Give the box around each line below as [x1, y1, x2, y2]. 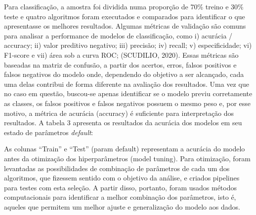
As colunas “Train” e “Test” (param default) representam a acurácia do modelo [4, 143, 245, 154]
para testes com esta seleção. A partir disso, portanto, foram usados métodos [4, 182, 237, 192]
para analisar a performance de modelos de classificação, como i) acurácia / [4, 30, 233, 40]
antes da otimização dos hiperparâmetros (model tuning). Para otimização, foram [4, 153, 251, 163]
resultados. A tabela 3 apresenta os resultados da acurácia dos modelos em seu [4, 117, 242, 128]
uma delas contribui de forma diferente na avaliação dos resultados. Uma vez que [4, 78, 249, 89]
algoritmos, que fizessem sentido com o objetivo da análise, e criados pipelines [4, 173, 240, 183]
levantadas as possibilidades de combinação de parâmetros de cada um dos [4, 163, 230, 173]
